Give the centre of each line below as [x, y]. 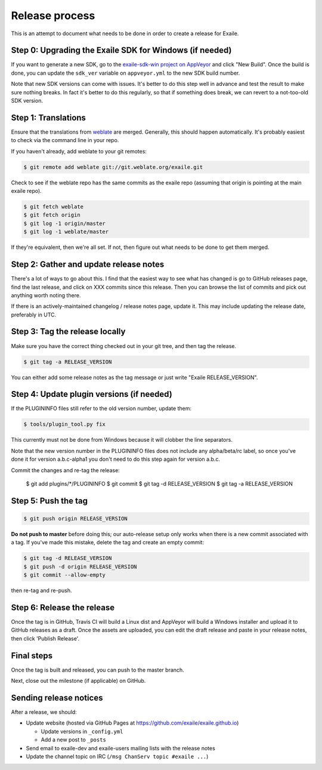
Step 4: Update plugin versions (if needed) [92, 394]
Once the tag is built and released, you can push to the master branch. [97, 670]
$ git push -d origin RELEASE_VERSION [80, 566]
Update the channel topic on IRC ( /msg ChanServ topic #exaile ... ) [117, 756]
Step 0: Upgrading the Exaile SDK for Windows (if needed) [121, 50]
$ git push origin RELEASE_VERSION [75, 518]
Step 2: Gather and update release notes [88, 265]
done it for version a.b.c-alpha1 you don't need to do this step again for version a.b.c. [116, 459]
